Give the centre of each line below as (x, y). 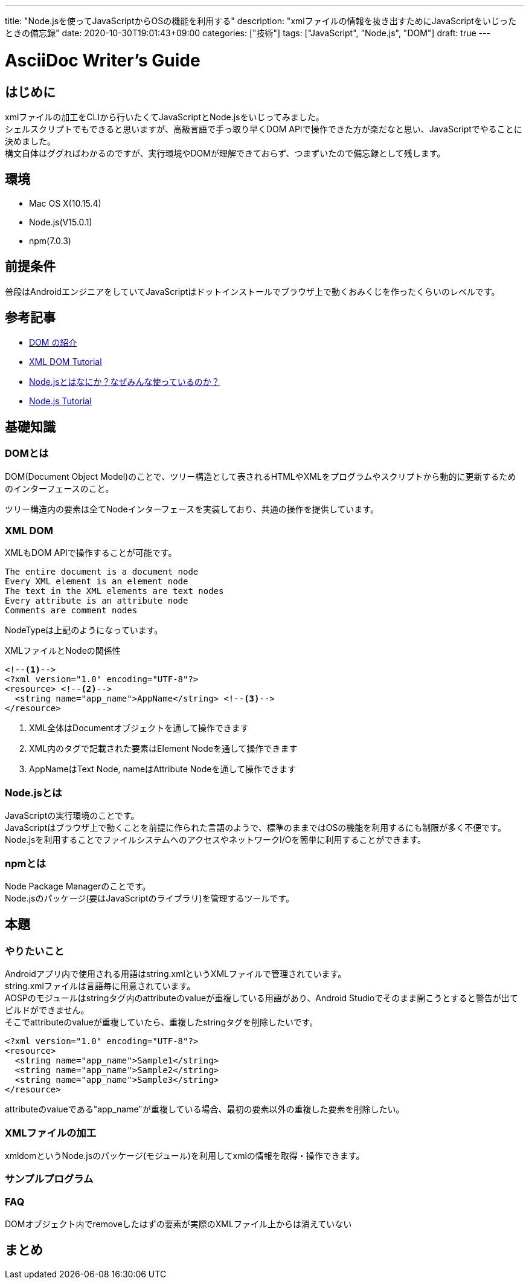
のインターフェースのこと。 (59, 488)
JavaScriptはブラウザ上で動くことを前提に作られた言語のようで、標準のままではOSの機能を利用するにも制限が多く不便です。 (255, 828)
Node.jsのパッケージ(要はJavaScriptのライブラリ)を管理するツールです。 (149, 898)
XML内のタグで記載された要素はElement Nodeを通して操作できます (163, 749)
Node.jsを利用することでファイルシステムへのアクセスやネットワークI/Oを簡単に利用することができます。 (216, 840)
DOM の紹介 (53, 343)
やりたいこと (35, 951)
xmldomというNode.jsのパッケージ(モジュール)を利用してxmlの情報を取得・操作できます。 (185, 1155)
